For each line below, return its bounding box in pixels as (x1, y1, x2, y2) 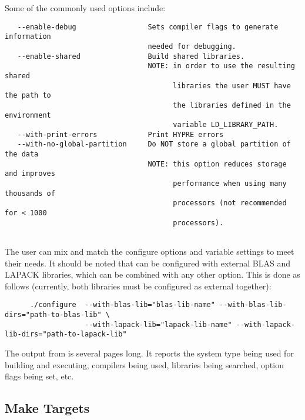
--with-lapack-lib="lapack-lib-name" (85, 320, 232, 329)
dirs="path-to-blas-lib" (5, 311, 102, 319)
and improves (5, 169, 55, 178)
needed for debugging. (148, 42, 236, 51)
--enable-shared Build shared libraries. (17, 52, 245, 61)
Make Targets (5, 399, 90, 417)
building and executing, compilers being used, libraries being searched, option (5, 358, 284, 371)
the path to (5, 91, 51, 100)
